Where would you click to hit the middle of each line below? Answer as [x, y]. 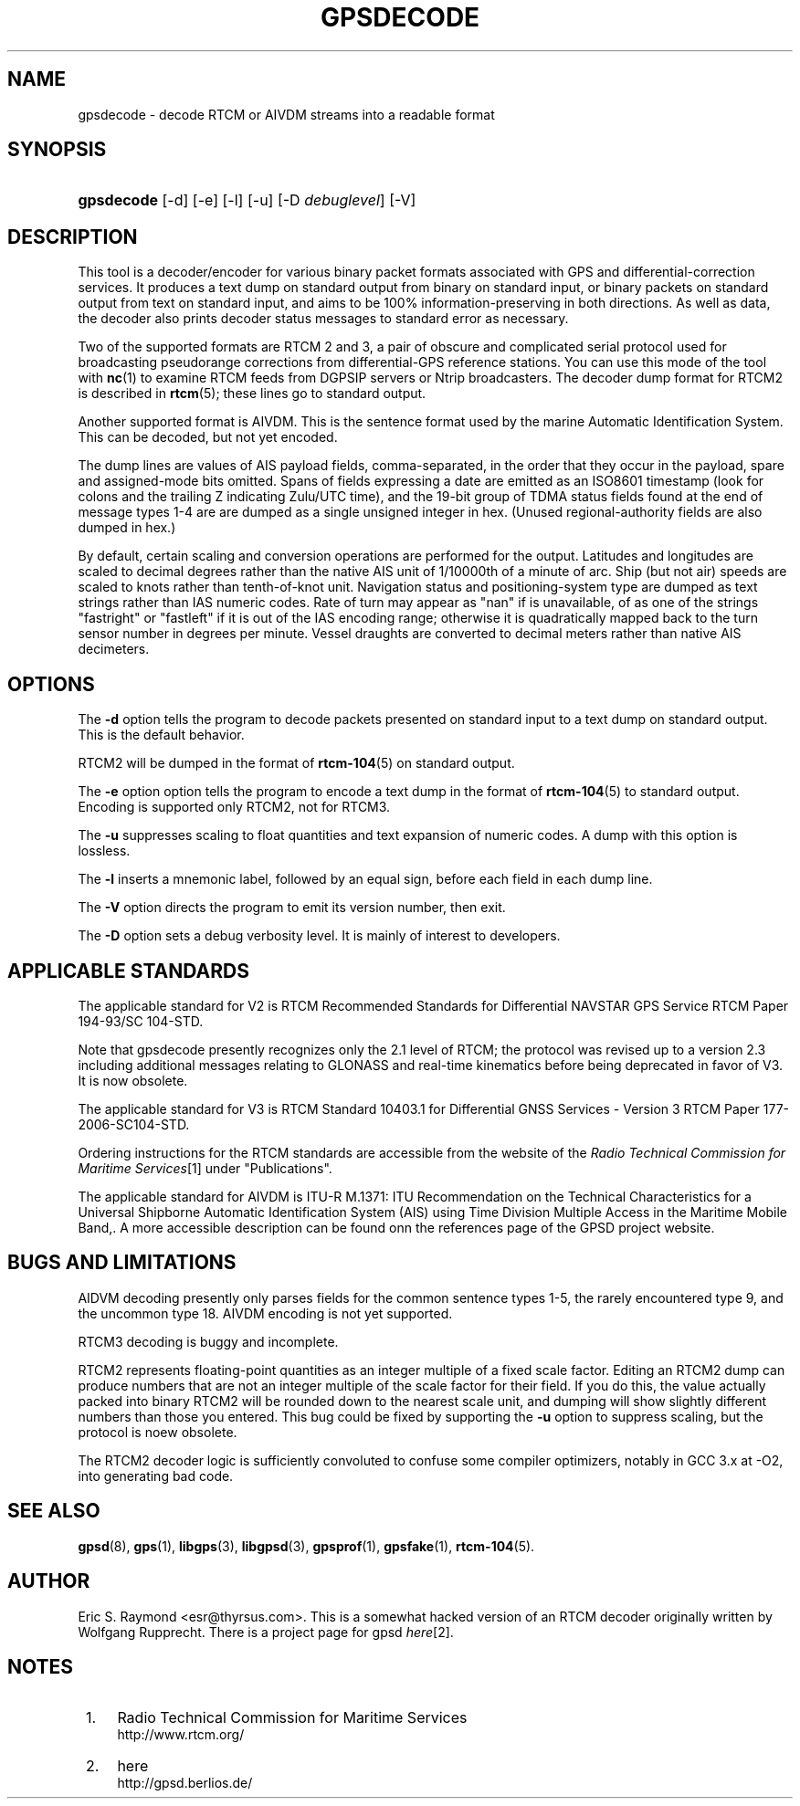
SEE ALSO [54, 1511]
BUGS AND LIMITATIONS [122, 1263]
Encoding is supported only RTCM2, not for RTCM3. [234, 807]
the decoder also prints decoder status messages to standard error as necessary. [323, 319]
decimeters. [114, 649]
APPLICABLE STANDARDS [128, 971]
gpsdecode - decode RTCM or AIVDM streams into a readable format [286, 114]
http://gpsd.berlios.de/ [185, 1783]
